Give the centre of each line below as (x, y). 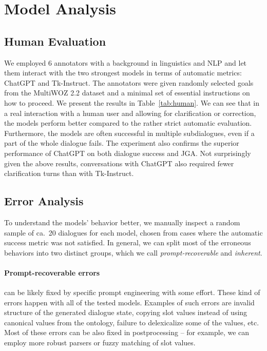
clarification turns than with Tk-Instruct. (69, 173)
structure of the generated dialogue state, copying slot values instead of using (126, 312)
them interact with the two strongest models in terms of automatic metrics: (123, 73)
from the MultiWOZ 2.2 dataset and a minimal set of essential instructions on (127, 93)
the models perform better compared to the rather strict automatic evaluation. (128, 123)
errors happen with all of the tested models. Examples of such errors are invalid (129, 302)
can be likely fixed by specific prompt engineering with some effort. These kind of (132, 292)
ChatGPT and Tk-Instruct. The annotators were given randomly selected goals (129, 82)
